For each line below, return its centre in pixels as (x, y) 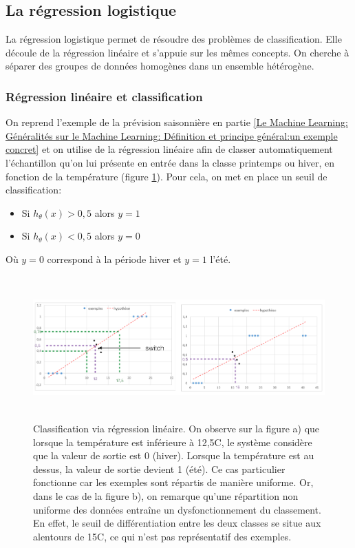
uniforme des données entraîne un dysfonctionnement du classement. (177, 509)
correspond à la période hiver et (114, 259)
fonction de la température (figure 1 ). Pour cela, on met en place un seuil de (166, 176)
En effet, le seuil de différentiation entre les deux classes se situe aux (177, 523)
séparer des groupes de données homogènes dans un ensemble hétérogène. (160, 66)
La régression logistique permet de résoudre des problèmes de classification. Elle (174, 39)
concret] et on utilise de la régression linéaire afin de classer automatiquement (169, 149)
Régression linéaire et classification (104, 96)
